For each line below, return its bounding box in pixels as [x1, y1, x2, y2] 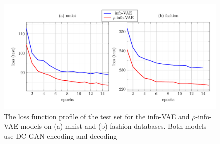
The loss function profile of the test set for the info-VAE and [4, 111, 190, 121]
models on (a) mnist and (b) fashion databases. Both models [20, 121, 207, 131]
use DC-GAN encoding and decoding [4, 130, 117, 141]
